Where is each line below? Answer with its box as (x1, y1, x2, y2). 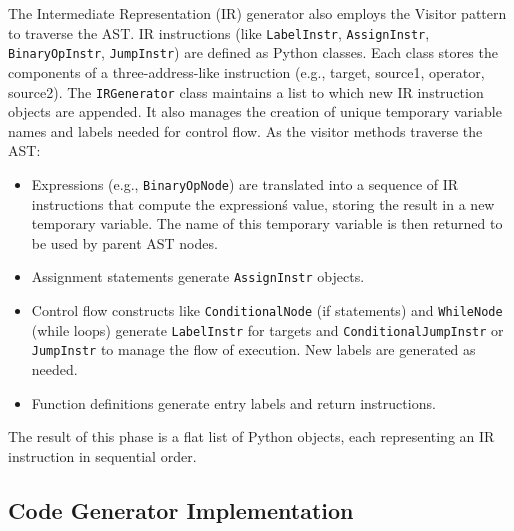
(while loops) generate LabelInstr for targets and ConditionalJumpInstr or (31, 319, 504, 340)
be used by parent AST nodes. (31, 232, 218, 253)
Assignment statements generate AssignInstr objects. (31, 266, 365, 287)
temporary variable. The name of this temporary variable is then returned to (31, 213, 503, 234)
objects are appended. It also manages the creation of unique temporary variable (8, 101, 502, 122)
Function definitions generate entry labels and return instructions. (31, 392, 436, 413)
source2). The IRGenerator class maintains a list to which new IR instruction (8, 81, 484, 102)
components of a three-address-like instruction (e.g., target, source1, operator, (8, 61, 485, 82)
